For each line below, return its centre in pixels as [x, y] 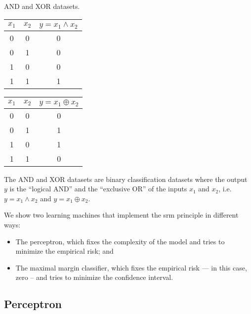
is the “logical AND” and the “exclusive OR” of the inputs [98, 189]
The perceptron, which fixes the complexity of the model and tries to [120, 241]
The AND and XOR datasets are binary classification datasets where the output [126, 179]
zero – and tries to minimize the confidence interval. [94, 277]
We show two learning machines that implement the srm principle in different [121, 215]
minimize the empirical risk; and [64, 251]
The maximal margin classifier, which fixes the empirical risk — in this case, [131, 267]
